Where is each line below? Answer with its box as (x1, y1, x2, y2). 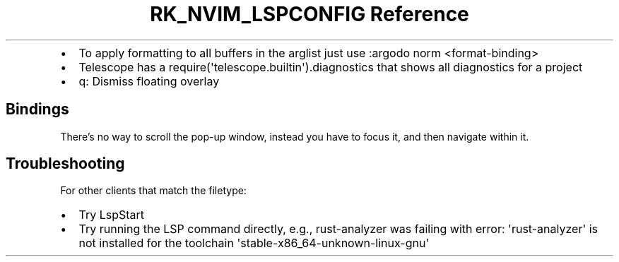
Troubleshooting (6, 155, 125, 173)
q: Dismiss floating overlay (78, 73, 220, 88)
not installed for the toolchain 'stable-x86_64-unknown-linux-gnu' (78, 236, 430, 251)
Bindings (6, 100, 69, 119)
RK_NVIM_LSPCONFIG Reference (150, 2, 469, 26)
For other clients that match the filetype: (60, 184, 247, 197)
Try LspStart (78, 208, 145, 222)
